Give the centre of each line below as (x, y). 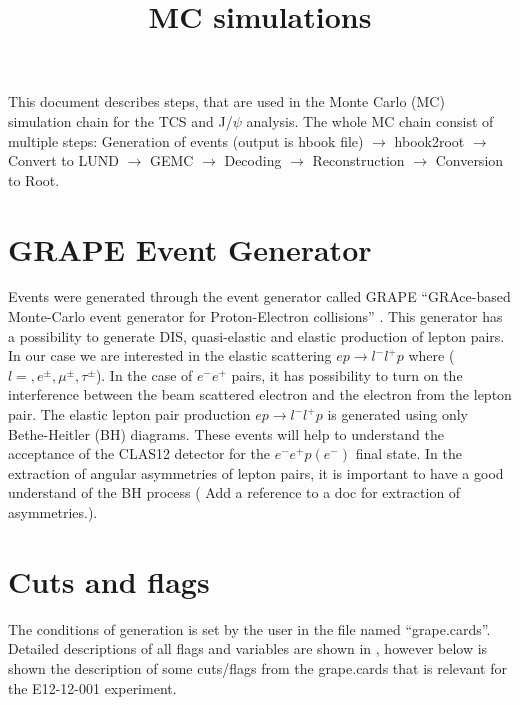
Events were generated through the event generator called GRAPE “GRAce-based (259, 296)
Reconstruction (358, 160)
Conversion (469, 160)
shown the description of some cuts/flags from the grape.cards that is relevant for (257, 667)
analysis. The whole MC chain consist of (370, 120)
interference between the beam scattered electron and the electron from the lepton (260, 394)
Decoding (253, 160)
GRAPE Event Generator (190, 248)
